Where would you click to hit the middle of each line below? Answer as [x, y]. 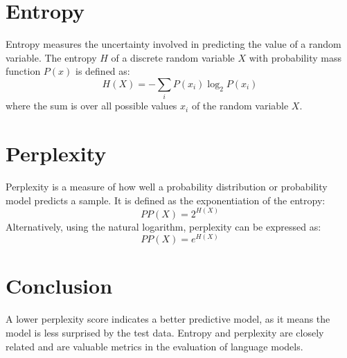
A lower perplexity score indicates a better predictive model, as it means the [168, 319]
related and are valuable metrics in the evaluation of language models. [154, 346]
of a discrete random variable [173, 57]
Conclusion [59, 286]
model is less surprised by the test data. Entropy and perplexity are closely [165, 332]
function [23, 71]
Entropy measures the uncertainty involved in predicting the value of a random [173, 44]
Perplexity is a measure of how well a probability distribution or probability [167, 186]
